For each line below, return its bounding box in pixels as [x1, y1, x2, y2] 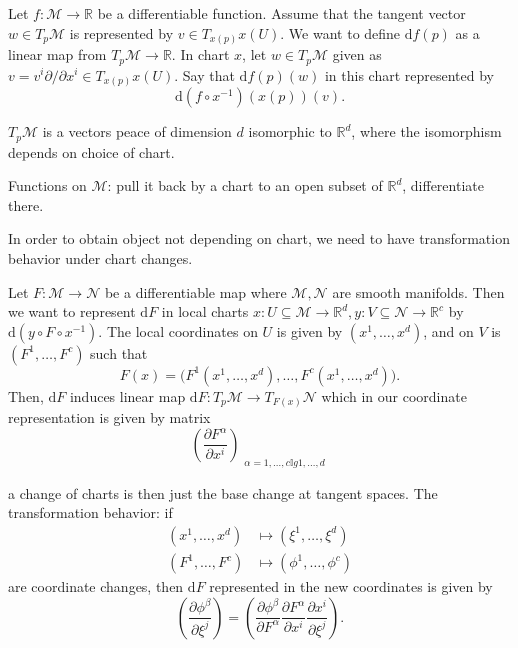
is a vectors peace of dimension [42, 121, 232, 142]
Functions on [8, 175, 87, 196]
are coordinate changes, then [8, 576, 184, 597]
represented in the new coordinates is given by [209, 576, 493, 597]
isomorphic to [248, 121, 332, 142]
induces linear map [69, 385, 186, 406]
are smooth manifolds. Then [332, 281, 505, 302]
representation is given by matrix [8, 407, 211, 428]
